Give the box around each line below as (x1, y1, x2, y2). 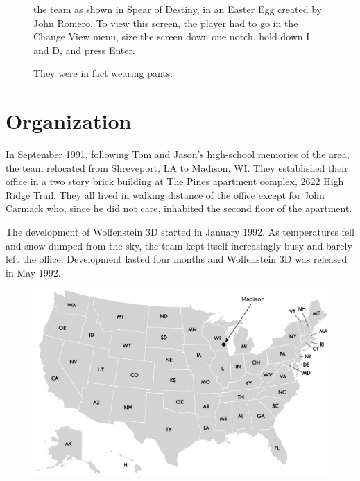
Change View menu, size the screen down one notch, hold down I (33, 29, 310, 44)
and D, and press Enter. (33, 42, 135, 57)
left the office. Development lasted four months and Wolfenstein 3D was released (6, 252, 348, 266)
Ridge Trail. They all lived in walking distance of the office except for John (6, 187, 325, 202)
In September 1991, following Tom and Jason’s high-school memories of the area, (6, 147, 350, 161)
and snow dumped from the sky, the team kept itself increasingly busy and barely (6, 238, 352, 252)
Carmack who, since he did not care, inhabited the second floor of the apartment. (6, 201, 352, 216)
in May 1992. (6, 265, 61, 279)
